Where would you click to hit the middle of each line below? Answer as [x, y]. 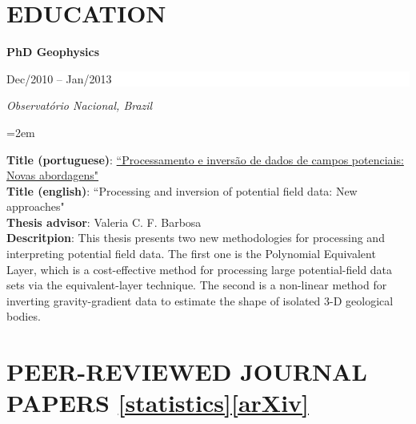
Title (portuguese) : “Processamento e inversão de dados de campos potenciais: [205, 159]
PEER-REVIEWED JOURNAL [187, 372]
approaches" [36, 206]
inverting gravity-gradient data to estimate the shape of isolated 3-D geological [200, 300]
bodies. [24, 316]
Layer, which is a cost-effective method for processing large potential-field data [200, 269]
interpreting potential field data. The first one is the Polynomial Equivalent [191, 254]
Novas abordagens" [53, 175]
